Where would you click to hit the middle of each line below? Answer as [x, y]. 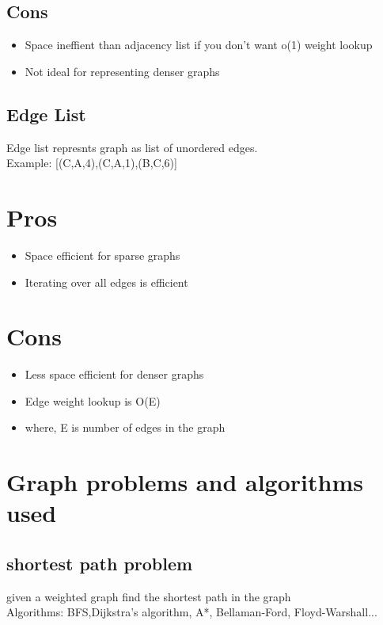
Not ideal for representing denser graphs [122, 71]
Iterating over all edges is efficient [106, 282]
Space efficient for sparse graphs [102, 255]
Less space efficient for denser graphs [114, 374]
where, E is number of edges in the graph [125, 427]
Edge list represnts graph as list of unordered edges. [132, 147]
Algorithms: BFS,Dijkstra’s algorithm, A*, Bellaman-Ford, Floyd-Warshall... [192, 612]
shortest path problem [100, 563]
